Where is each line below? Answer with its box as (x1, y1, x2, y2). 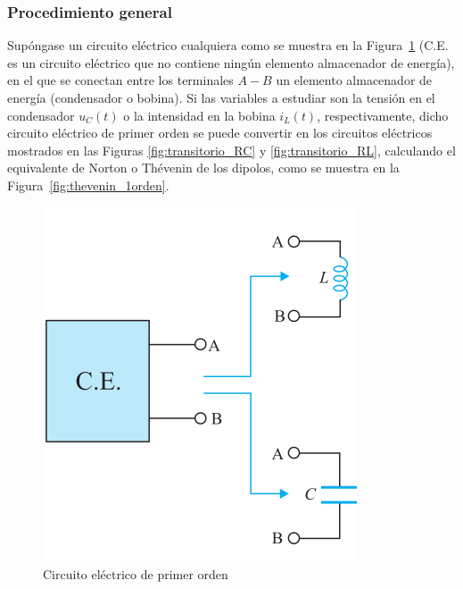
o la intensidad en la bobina (123, 105, 276, 124)
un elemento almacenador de (276, 71, 433, 89)
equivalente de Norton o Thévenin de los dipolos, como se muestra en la (7, 158, 400, 177)
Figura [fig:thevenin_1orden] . (7, 175, 169, 194)
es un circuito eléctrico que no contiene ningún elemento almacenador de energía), (7, 53, 455, 72)
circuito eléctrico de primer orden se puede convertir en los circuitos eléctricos (7, 123, 433, 142)
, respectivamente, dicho (317, 105, 449, 124)
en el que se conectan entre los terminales (7, 71, 234, 89)
